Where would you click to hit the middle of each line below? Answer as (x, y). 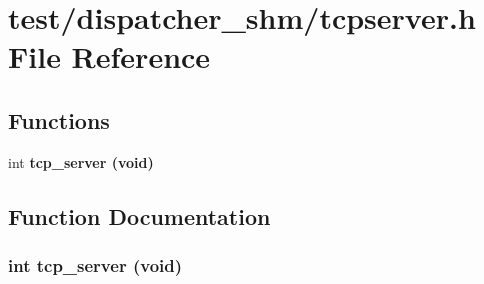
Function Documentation (139, 215)
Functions (59, 119)
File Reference (109, 56)
